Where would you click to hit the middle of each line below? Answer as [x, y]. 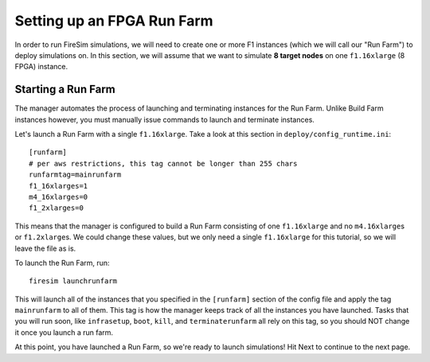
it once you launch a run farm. [64, 332]
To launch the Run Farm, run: [63, 263]
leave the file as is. [45, 248]
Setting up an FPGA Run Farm [114, 21]
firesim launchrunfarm [73, 281]
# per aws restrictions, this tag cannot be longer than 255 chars [163, 163]
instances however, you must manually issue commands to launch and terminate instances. [164, 119]
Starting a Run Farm [65, 90]
